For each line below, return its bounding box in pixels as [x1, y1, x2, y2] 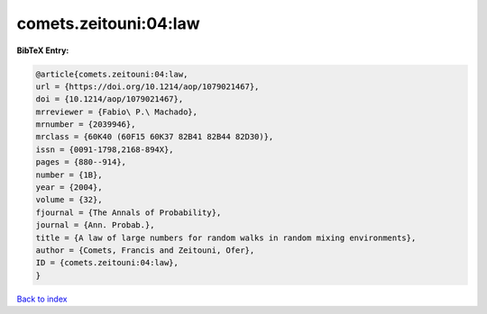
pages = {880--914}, [35, 157, 126, 167]
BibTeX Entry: [16, 45, 69, 56]
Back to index [16, 293, 68, 304]
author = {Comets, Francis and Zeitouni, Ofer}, [35, 246, 255, 256]
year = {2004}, [35, 183, 103, 193]
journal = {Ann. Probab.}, [35, 220, 155, 230]
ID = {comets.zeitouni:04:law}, [35, 257, 179, 268]
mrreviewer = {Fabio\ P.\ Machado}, [35, 106, 198, 117]
